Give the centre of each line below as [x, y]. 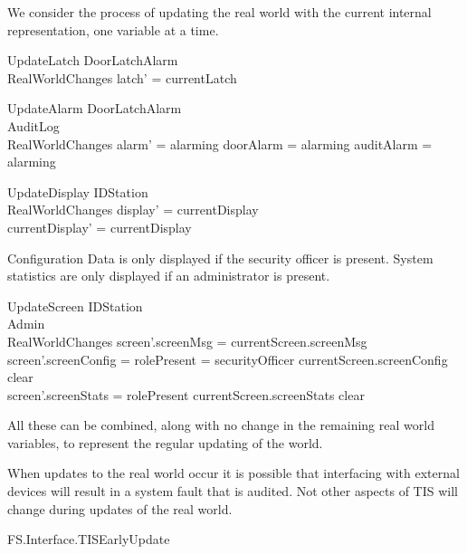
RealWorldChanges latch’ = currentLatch [122, 77]
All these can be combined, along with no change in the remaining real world [221, 425]
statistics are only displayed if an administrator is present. [169, 276]
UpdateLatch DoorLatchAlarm [93, 60]
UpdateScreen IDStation [75, 306]
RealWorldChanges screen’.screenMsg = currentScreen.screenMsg [187, 341]
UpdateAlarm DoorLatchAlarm [95, 108]
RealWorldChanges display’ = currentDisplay [133, 210]
